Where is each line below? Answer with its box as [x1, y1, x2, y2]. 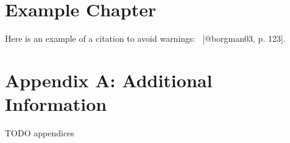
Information [5, 91, 107, 116]
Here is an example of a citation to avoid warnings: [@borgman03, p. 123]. [5, 32, 286, 45]
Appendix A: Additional [5, 67, 213, 92]
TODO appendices [5, 127, 74, 139]
